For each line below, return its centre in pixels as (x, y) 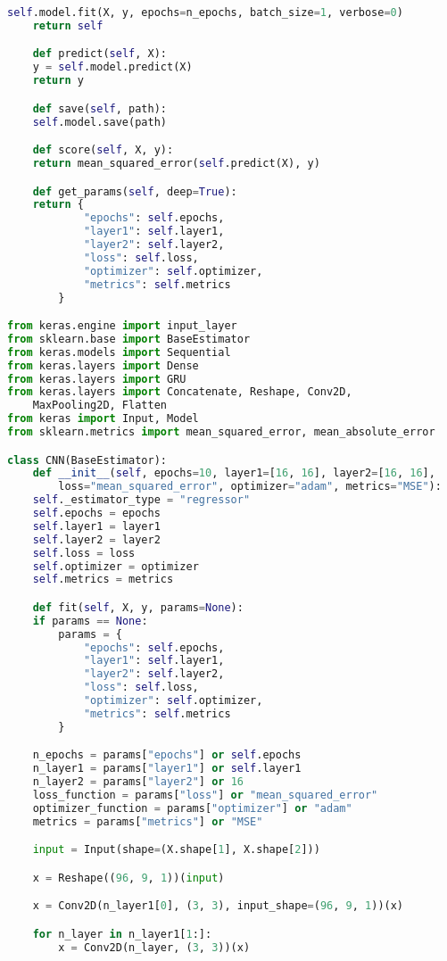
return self (68, 25)
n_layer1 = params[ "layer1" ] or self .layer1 (167, 769)
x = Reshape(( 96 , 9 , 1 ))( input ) (128, 878)
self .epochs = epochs (96, 514)
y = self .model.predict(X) (112, 67)
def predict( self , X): (99, 54)
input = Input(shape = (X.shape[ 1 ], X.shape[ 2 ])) (176, 850)
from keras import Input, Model (103, 419)
